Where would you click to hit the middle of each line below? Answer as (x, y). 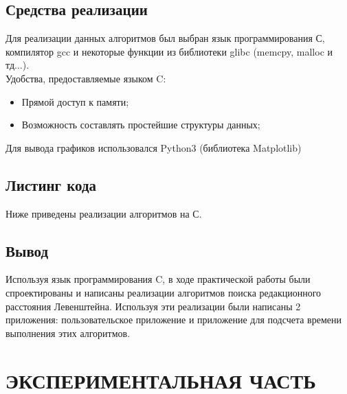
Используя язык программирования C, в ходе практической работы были (158, 279)
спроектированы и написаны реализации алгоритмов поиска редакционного (164, 292)
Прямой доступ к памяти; (75, 101)
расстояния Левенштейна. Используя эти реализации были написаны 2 (153, 306)
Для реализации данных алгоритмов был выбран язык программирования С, (165, 38)
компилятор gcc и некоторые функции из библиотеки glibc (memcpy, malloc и (169, 51)
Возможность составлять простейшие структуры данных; (141, 125)
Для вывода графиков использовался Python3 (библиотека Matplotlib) (154, 147)
